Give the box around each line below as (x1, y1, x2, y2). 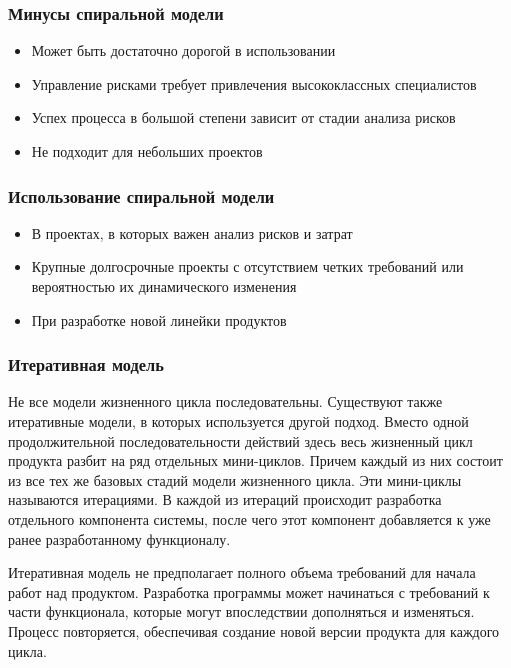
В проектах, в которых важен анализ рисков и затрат (31, 222, 353, 243)
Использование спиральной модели (8, 183, 275, 208)
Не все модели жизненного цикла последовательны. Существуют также (8, 391, 443, 412)
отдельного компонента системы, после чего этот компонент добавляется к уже (8, 508, 491, 529)
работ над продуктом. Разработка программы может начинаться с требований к (8, 581, 490, 602)
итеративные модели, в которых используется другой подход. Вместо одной (8, 411, 469, 431)
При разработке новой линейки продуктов (31, 309, 287, 330)
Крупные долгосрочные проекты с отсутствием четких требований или (31, 256, 464, 277)
